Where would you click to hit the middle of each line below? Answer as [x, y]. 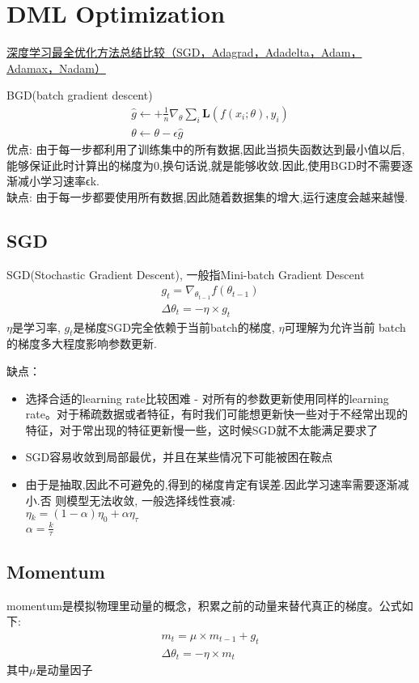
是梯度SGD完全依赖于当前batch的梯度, [174, 327]
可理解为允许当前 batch [345, 327]
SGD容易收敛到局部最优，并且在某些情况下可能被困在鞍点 [179, 457]
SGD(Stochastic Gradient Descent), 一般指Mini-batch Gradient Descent [186, 274]
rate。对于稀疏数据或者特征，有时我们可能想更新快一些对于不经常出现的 [216, 414]
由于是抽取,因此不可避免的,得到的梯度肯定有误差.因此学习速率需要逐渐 [212, 484]
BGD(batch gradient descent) [80, 95]
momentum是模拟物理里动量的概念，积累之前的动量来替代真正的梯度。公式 [204, 605]
